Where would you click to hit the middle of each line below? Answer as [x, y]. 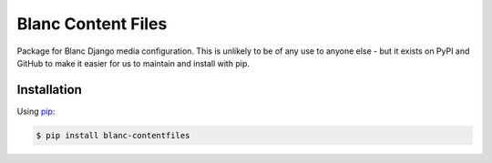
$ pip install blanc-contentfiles [113, 135]
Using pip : [36, 111]
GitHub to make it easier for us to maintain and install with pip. [133, 63]
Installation [49, 90]
